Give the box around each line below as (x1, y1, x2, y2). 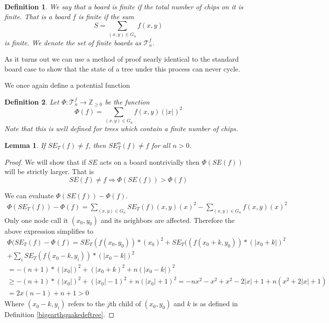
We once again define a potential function (4, 80, 130, 90)
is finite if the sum (78, 11, 134, 21)
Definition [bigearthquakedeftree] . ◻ (4, 309, 115, 320)
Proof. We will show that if (4, 156, 86, 167)
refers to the (68, 298, 105, 309)
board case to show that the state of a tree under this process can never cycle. (4, 63, 240, 73)
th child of (110, 298, 141, 309)
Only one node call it (4, 215, 68, 225)
